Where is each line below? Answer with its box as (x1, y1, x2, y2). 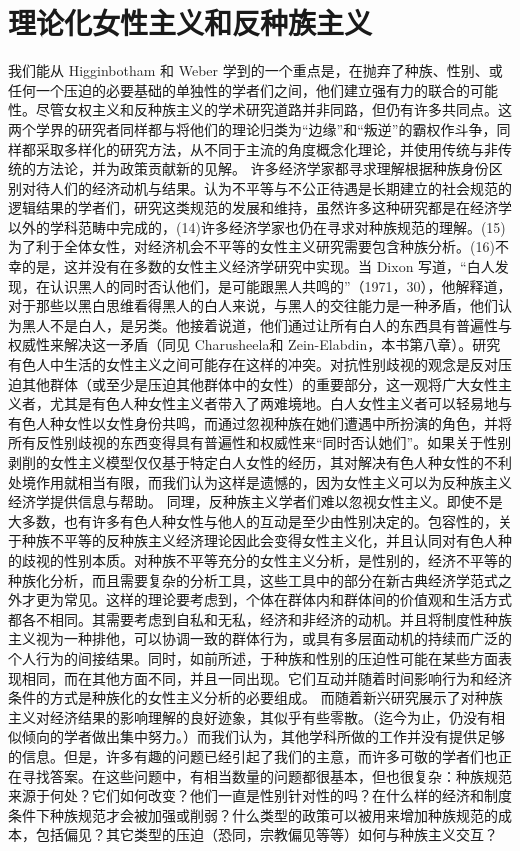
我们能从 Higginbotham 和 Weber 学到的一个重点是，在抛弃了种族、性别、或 (8, 60, 503, 81)
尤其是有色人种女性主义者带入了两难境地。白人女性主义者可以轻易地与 (49, 393, 512, 414)
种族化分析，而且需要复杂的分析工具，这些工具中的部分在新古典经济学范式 (8, 569, 498, 590)
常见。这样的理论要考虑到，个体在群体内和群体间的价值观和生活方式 (63, 589, 512, 610)
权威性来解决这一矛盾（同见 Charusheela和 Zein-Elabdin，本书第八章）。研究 (8, 334, 501, 355)
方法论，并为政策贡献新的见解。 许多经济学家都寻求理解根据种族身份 (35, 158, 489, 179)
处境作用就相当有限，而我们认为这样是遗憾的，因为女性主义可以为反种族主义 (8, 471, 512, 492)
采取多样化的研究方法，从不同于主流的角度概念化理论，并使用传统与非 (35, 138, 498, 159)
